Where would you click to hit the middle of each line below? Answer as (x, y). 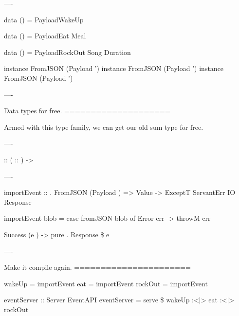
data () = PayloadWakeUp (44, 19)
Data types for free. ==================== (87, 111)
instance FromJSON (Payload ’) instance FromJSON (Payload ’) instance (114, 68)
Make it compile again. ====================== (97, 267)
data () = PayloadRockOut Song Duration (67, 52)
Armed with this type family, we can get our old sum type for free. (104, 127)
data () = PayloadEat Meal (45, 36)
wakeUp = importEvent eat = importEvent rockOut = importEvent (106, 283)
